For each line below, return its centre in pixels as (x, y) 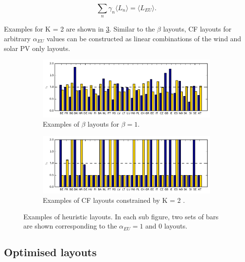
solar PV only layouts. (37, 48)
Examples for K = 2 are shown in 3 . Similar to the (79, 29)
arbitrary (17, 38)
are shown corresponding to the (70, 226)
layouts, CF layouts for (197, 29)
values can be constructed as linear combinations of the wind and (144, 38)
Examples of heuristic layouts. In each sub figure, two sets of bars (121, 216)
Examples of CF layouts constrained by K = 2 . (114, 200)
